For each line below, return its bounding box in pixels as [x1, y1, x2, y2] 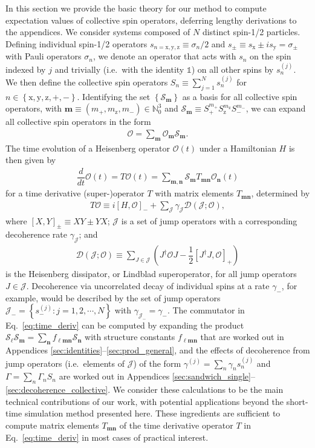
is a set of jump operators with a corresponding [121, 214, 297, 227]
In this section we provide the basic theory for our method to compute [5, 2, 267, 14]
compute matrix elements [5, 419, 99, 431]
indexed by [5, 62, 46, 75]
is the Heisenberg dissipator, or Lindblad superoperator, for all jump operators [5, 267, 297, 280]
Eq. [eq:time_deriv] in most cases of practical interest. [5, 430, 209, 443]
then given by [5, 153, 56, 166]
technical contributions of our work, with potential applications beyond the [5, 395, 284, 407]
